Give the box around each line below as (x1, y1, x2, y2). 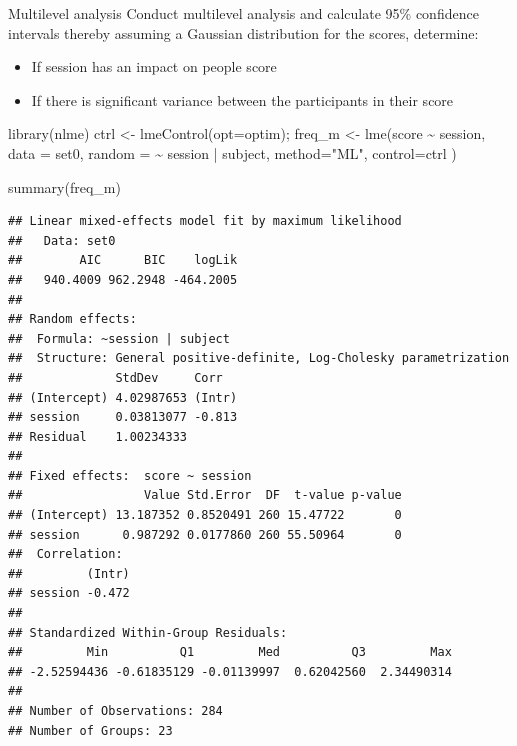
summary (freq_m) (8, 176, 121, 197)
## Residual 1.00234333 (8, 429, 187, 444)
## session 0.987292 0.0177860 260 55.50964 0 (8, 527, 402, 542)
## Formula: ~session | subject (8, 331, 230, 346)
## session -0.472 (8, 586, 130, 601)
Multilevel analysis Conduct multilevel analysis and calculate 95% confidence (8, 3, 479, 23)
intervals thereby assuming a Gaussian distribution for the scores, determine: (8, 22, 479, 43)
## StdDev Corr (8, 370, 223, 385)
